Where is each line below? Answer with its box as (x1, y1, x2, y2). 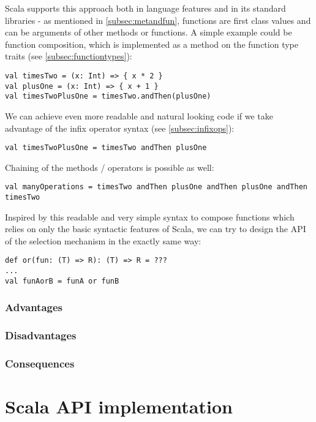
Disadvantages (5, 328, 77, 343)
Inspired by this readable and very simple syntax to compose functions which (5, 210, 295, 223)
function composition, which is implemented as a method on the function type (5, 37, 298, 50)
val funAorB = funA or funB (5, 276, 119, 285)
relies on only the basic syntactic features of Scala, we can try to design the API (5, 222, 306, 235)
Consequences (5, 356, 75, 371)
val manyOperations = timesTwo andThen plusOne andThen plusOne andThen (5, 183, 307, 192)
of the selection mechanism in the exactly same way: (5, 234, 201, 247)
